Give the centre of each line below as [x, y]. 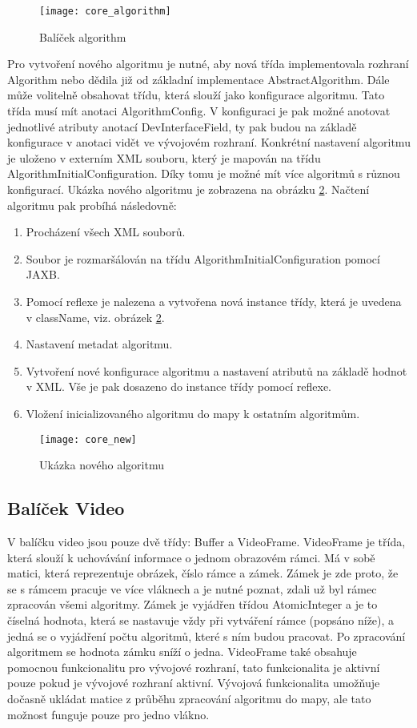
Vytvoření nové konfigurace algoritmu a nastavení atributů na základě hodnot [217, 370]
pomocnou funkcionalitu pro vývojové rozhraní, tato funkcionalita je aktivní [194, 667]
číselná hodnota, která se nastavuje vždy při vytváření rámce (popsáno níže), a [201, 619]
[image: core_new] [88, 439]
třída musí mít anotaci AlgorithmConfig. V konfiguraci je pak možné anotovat [199, 111]
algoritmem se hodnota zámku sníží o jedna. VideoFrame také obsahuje [182, 652]
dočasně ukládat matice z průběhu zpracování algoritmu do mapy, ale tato [189, 698]
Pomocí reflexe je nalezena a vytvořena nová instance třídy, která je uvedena [214, 301]
